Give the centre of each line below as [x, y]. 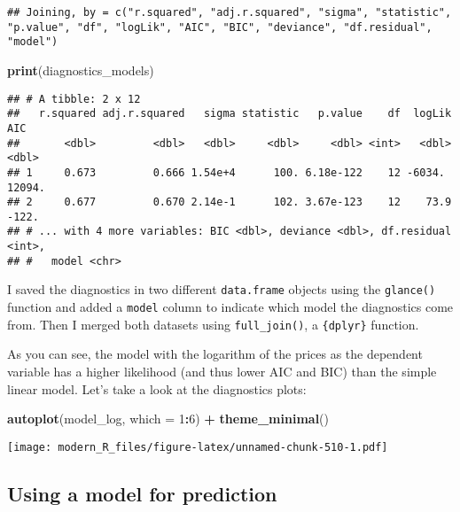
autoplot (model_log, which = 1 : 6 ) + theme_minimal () [168, 419]
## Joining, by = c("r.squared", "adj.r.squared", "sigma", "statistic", [230, 12]
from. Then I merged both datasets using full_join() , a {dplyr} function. [213, 324]
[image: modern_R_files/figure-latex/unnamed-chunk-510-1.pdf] [198, 447]
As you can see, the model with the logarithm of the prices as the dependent [215, 354]
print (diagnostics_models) [81, 70]
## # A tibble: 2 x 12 [74, 99]
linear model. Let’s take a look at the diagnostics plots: [157, 388]
